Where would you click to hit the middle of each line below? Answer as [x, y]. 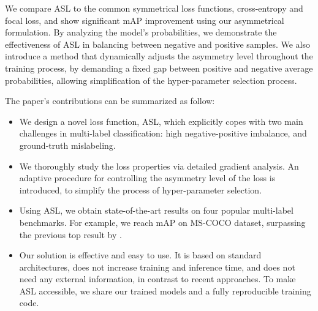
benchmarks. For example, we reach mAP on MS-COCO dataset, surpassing [162, 222]
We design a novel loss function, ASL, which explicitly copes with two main [161, 121]
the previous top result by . [70, 234]
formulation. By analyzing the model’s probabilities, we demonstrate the [141, 32]
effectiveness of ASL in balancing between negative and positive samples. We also [157, 44]
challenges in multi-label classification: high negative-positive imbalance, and [163, 133]
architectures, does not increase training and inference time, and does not [157, 267]
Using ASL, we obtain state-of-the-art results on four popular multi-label [156, 210]
